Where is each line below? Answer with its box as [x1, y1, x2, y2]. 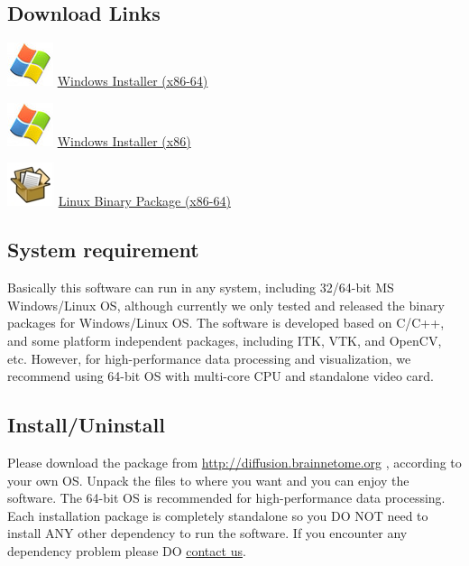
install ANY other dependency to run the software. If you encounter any [7, 524, 408, 543]
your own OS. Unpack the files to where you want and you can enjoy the [7, 470, 409, 489]
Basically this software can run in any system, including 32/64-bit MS [7, 278, 394, 297]
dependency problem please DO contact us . [7, 541, 246, 560]
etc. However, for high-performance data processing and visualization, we [7, 348, 411, 367]
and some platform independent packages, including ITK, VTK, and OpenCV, [7, 330, 442, 349]
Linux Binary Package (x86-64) [58, 191, 231, 210]
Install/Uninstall [7, 411, 165, 439]
